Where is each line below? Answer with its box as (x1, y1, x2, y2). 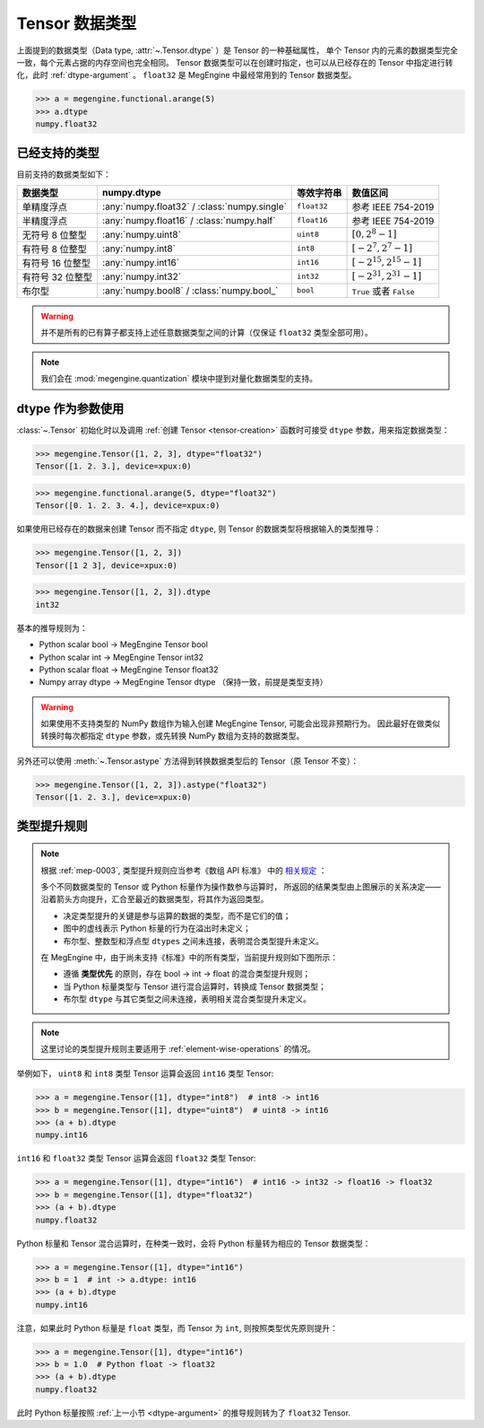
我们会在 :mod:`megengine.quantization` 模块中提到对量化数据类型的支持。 (40, 373, 318, 384)
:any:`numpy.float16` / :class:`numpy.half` (101, 214, 276, 226)
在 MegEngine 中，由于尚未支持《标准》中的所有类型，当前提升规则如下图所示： (40, 951, 339, 962)
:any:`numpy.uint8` (101, 228, 181, 241)
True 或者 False (351, 285, 416, 297)
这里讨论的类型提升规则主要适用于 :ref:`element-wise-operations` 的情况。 (40, 1043, 315, 1054)
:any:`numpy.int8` (101, 242, 177, 255)
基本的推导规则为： (16, 622, 88, 633)
